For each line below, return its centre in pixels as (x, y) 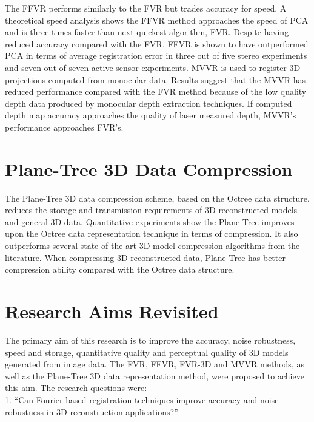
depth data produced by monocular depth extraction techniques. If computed (149, 103)
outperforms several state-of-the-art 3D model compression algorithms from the (152, 246)
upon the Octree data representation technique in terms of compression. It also (152, 233)
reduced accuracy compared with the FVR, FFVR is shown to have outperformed (157, 43)
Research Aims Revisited (112, 311)
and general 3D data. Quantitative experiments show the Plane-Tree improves (150, 221)
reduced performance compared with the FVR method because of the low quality (156, 91)
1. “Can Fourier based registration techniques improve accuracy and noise (142, 399)
